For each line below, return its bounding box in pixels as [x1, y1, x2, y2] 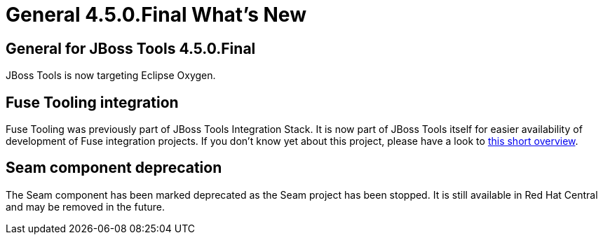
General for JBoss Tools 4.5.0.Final [6, 39, 256, 57]
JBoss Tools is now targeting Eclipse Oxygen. [6, 69, 216, 82]
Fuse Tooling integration [6, 93, 179, 111]
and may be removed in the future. [6, 200, 165, 213]
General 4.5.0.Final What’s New [6, 3, 306, 27]
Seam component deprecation [6, 159, 222, 177]
